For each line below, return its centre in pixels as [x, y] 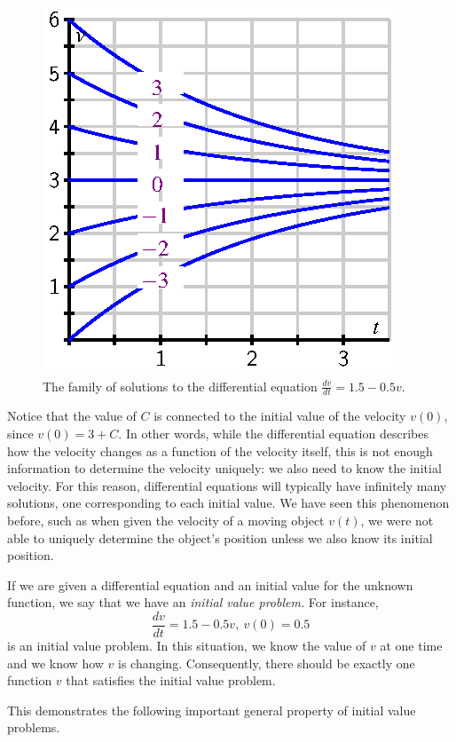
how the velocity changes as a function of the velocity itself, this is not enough [220, 450]
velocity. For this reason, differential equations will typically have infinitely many [227, 485]
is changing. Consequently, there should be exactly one [267, 663]
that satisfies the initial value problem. [171, 680]
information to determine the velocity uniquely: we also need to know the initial [224, 468]
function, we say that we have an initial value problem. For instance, [193, 602]
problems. [34, 727]
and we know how [55, 663]
